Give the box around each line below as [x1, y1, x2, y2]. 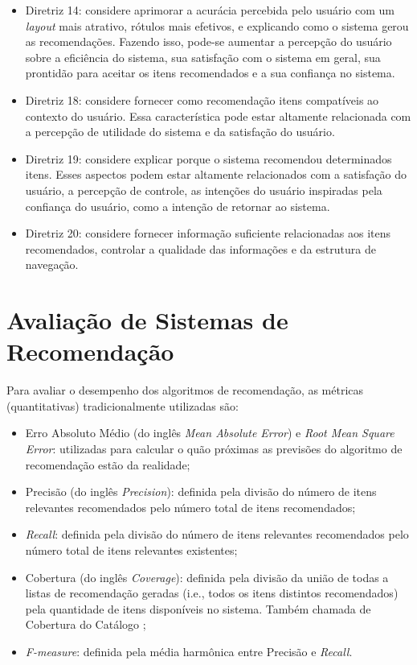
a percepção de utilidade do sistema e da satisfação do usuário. [25, 123, 335, 140]
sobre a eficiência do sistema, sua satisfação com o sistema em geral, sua [25, 48, 381, 65]
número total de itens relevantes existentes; [25, 541, 238, 558]
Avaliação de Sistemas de [6, 304, 288, 337]
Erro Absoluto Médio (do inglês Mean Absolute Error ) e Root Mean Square [25, 424, 395, 441]
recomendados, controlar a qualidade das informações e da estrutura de [25, 240, 376, 257]
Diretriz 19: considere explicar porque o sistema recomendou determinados [25, 150, 392, 167]
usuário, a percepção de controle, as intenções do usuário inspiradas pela [25, 181, 382, 198]
